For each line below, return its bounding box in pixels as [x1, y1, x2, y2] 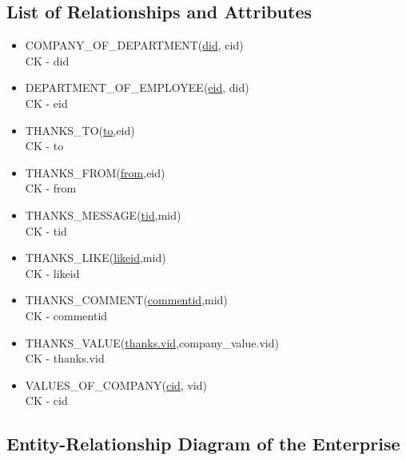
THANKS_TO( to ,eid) [25, 121, 135, 138]
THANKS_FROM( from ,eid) [25, 164, 165, 180]
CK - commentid [25, 307, 108, 323]
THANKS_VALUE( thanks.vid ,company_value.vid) [25, 334, 279, 351]
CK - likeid [25, 264, 80, 281]
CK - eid [25, 94, 68, 111]
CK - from [25, 180, 77, 196]
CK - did [25, 52, 70, 69]
